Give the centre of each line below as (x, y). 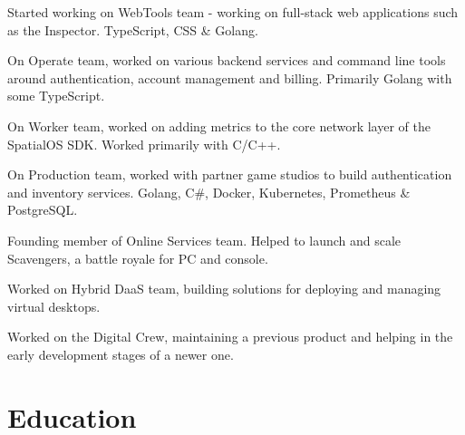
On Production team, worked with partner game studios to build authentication (230, 174)
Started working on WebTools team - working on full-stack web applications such (233, 12)
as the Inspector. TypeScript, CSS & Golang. (133, 29)
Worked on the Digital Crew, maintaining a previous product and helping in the (230, 337)
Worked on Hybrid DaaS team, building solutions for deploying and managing (224, 289)
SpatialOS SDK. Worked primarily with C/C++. (144, 144)
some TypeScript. (56, 96)
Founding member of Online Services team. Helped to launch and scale (204, 240)
